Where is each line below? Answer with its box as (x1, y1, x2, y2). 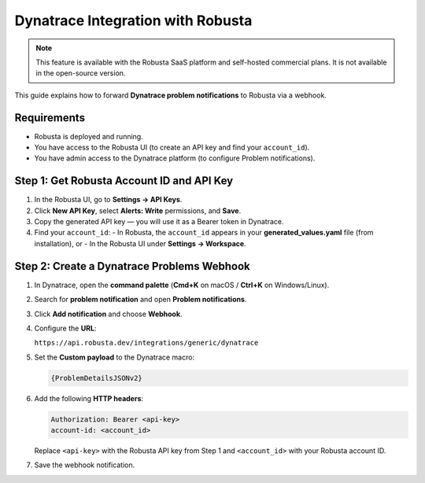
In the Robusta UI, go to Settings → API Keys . (34, 195, 183, 205)
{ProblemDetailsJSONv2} (50, 374, 143, 382)
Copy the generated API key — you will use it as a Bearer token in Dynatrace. (34, 217, 284, 227)
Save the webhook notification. (34, 460, 135, 470)
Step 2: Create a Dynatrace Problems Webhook (14, 260, 251, 273)
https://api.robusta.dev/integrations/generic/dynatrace (34, 338, 259, 348)
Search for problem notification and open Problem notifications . (34, 295, 247, 304)
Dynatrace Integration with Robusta (14, 12, 253, 29)
